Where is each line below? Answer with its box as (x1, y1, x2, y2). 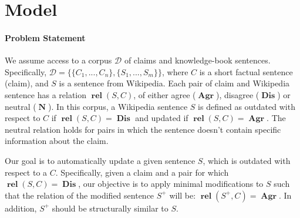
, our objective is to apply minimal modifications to (78, 177, 264, 190)
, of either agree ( (133, 88, 196, 100)
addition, (5, 202, 37, 214)
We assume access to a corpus (5, 54, 112, 66)
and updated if (135, 112, 188, 124)
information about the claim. (5, 135, 109, 147)
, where (161, 65, 188, 78)
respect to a (5, 166, 48, 178)
